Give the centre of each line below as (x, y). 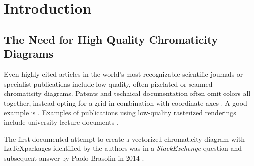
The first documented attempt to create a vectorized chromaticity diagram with (125, 138)
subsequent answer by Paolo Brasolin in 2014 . (74, 157)
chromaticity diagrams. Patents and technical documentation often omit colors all (127, 93)
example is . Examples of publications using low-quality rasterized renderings (120, 112)
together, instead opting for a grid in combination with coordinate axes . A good (126, 103)
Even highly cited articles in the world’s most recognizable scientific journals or (124, 74)
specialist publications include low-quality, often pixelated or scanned (108, 83)
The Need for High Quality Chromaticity (111, 39)
